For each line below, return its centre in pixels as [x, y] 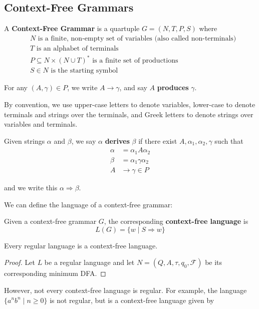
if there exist [158, 140]
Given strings [25, 140]
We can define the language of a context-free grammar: [88, 204]
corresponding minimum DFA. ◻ [55, 273]
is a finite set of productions [135, 61]
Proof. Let [20, 262]
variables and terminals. [41, 124]
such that [229, 140]
